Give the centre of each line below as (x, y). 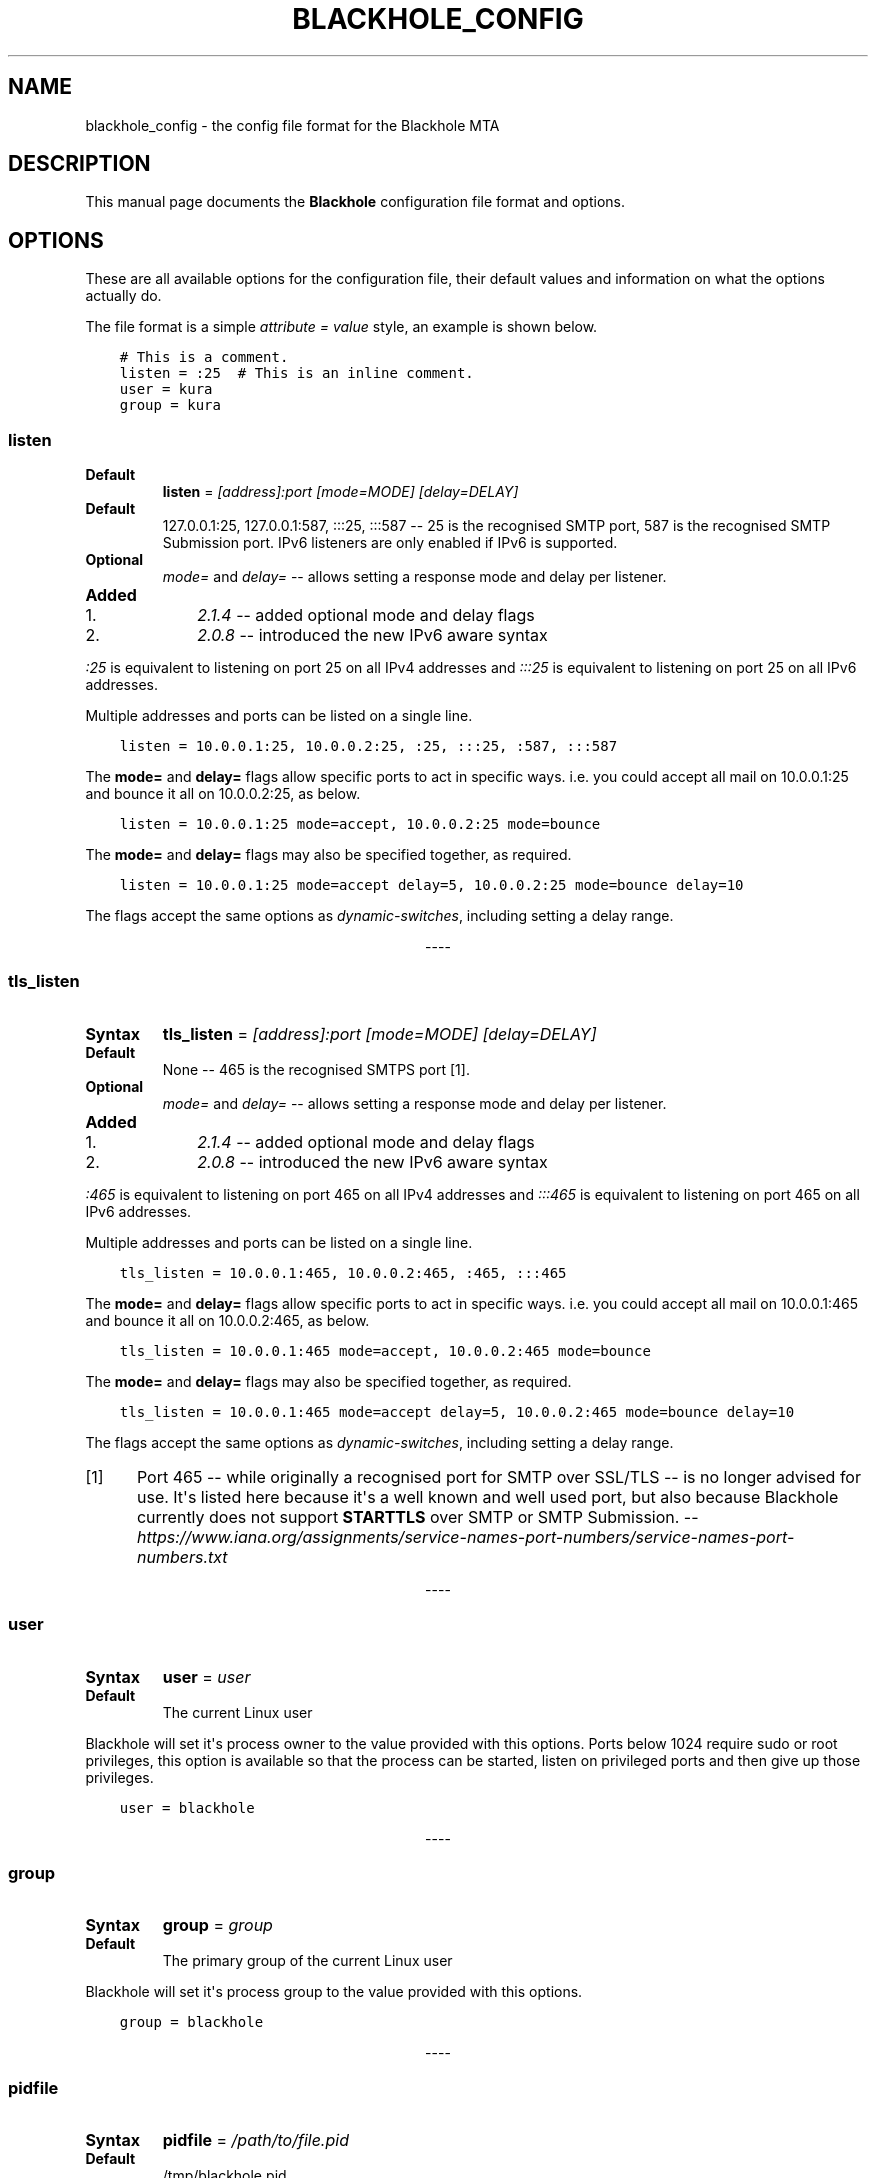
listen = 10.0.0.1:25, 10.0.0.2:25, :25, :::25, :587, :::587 (368, 746)
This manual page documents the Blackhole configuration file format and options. (355, 202)
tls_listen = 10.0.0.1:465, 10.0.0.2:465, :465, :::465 (343, 1272)
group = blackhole (191, 2022)
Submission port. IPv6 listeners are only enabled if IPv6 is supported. (390, 543)
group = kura (170, 405)
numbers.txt (182, 1556)
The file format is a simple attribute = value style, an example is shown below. (341, 327)
